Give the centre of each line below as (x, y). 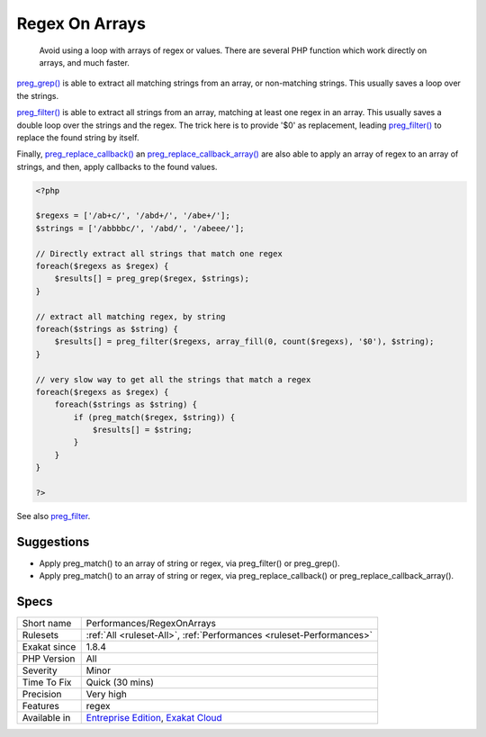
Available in (46, 718)
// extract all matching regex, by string (130, 316)
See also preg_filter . (54, 517)
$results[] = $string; (142, 430)
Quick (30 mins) (120, 682)
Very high (107, 695)
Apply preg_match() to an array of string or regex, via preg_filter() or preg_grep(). (190, 563)
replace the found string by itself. (78, 137)
